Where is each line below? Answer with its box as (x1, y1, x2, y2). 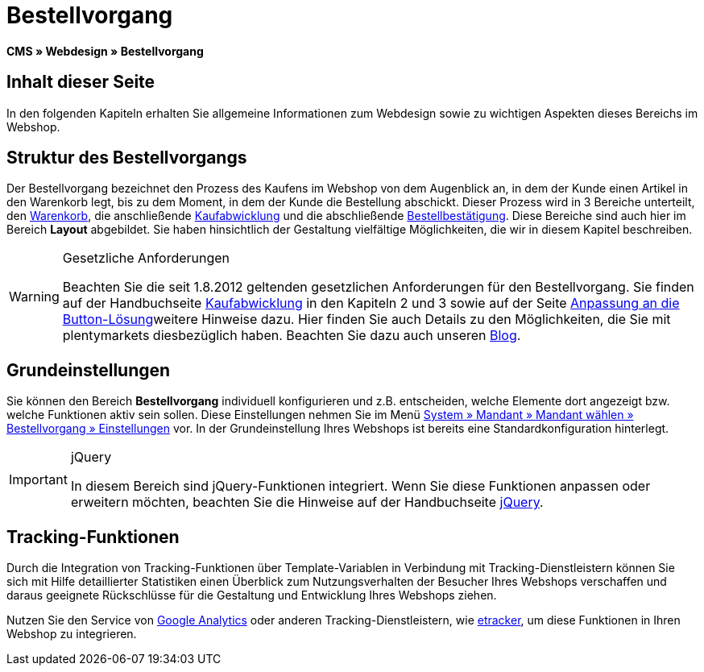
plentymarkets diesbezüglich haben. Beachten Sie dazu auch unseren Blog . (62, 327, 521, 344)
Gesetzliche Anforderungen (62, 250, 230, 267)
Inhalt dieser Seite (6, 72, 155, 93)
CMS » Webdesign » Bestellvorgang (6, 44, 204, 58)
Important (9, 471, 68, 488)
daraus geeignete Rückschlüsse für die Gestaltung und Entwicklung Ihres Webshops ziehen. (6, 588, 497, 603)
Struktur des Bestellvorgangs (6, 147, 247, 168)
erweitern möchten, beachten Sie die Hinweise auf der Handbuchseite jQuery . (70, 494, 544, 511)
